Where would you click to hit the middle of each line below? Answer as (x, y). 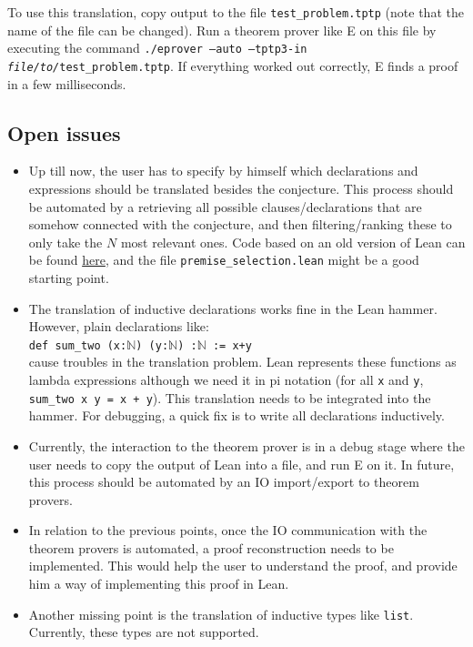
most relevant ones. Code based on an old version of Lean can (293, 242)
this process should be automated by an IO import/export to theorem (224, 482)
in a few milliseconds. (67, 83)
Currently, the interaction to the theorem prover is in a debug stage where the (247, 445)
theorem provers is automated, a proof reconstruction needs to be (211, 547)
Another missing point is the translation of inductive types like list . (221, 614)
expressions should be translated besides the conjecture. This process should (241, 188)
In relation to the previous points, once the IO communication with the (228, 530)
